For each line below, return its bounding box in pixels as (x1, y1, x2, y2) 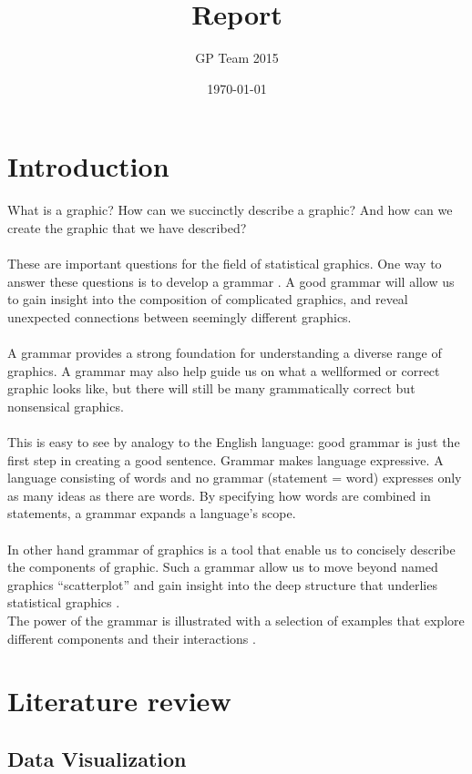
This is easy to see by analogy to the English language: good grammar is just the (7, 432, 460, 451)
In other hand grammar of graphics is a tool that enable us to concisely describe (7, 539, 456, 558)
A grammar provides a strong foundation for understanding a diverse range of (7, 343, 442, 362)
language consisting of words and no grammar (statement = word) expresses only (7, 468, 462, 487)
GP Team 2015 (195, 48, 279, 67)
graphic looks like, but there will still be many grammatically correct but (7, 379, 416, 398)
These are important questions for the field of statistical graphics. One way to (7, 254, 442, 273)
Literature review (7, 682, 231, 719)
